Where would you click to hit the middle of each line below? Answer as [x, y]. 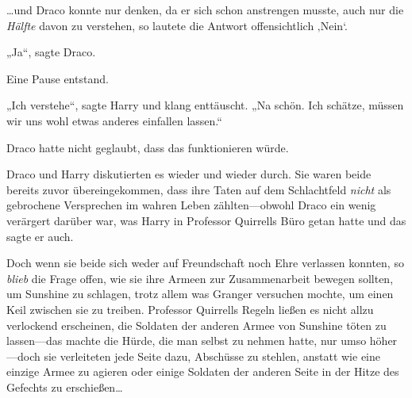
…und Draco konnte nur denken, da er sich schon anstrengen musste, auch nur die [205, 10]
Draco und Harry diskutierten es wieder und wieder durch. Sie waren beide [189, 174]
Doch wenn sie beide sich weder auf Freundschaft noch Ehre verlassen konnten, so [205, 263]
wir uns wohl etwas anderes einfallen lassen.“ [114, 120]
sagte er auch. [40, 236]
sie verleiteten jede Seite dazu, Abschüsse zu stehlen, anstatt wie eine [212, 356]
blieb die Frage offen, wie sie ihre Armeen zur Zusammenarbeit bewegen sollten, [200, 278]
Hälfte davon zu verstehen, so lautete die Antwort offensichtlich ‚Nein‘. [177, 25]
